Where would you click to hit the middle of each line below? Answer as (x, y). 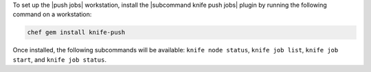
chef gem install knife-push (76, 33)
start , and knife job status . (59, 59)
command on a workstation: (52, 14)
